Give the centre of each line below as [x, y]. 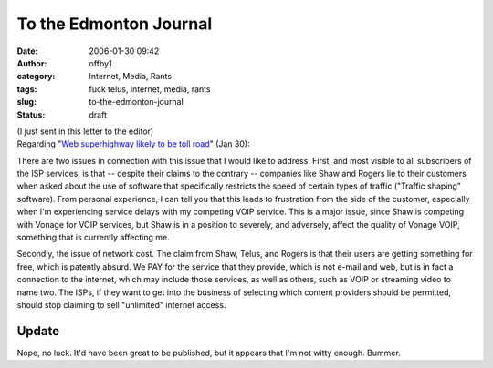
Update [38, 331]
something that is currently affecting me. [93, 238]
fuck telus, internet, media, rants [150, 89]
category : [36, 77]
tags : [27, 89]
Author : [32, 63]
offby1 [101, 63]
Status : [31, 115]
